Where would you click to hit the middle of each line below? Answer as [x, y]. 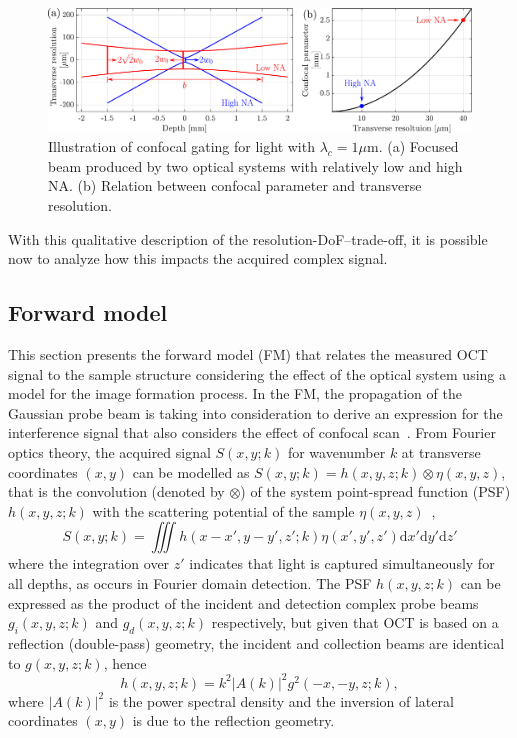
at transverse [441, 451]
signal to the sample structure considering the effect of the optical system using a [257, 373]
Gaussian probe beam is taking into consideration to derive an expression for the [255, 412]
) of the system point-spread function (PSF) [375, 491]
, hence [125, 662]
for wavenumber [336, 451]
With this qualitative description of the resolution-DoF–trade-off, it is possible [248, 238]
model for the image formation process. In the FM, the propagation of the [235, 393]
